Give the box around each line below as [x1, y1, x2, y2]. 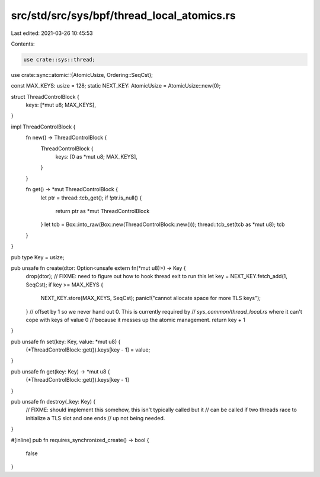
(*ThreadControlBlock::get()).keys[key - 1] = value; [25, 346, 151, 353]
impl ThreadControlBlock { [11, 123, 76, 130]
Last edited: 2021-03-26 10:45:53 [11, 30, 93, 37]
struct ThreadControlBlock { [11, 93, 79, 100]
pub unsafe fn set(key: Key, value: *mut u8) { [11, 338, 121, 345]
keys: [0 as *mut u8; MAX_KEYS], [55, 153, 137, 160]
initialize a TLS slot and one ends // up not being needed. [25, 414, 165, 421]
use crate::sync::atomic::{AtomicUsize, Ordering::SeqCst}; [11, 71, 153, 78]
